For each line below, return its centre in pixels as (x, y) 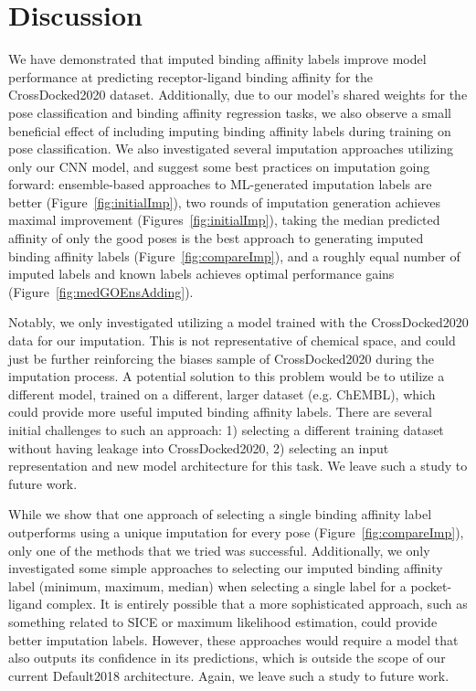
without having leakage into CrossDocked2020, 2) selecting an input (199, 447)
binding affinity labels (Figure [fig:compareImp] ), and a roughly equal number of (234, 255)
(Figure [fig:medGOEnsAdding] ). (101, 291)
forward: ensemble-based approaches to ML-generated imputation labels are (220, 184)
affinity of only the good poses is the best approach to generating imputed (216, 238)
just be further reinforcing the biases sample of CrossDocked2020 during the (222, 358)
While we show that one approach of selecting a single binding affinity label (220, 514)
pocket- (431, 585)
